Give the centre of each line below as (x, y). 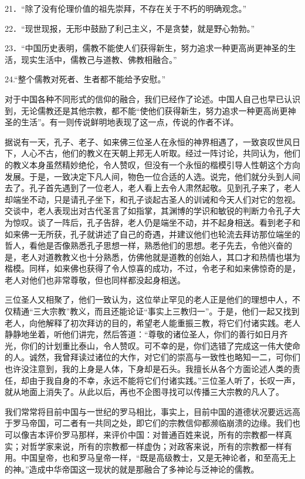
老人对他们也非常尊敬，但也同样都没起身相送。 (95, 279)
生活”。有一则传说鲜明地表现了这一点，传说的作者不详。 (130, 122)
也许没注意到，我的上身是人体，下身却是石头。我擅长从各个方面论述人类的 (148, 369)
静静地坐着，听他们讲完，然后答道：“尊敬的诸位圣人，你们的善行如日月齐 (146, 334)
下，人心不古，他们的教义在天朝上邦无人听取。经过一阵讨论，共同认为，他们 (152, 153)
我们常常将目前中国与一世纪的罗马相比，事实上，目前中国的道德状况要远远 (148, 411)
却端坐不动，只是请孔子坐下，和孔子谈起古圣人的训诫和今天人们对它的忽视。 (152, 199)
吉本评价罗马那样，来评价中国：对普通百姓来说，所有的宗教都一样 (156, 434)
